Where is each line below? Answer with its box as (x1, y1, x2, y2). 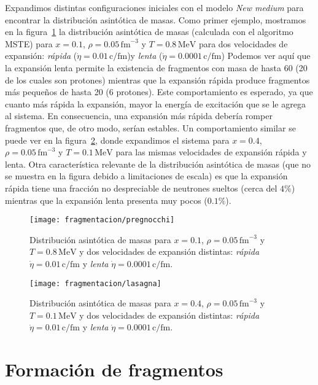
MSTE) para (5, 37, 53, 50)
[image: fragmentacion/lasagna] (29, 279, 161, 288)
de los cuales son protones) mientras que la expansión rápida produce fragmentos (5, 73, 310, 86)
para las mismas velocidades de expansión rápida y (115, 146, 307, 158)
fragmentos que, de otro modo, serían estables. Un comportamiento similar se (5, 121, 296, 134)
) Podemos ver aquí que (221, 49, 311, 62)
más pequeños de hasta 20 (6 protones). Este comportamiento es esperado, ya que (5, 85, 313, 98)
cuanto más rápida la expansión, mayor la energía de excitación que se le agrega (5, 97, 306, 110)
